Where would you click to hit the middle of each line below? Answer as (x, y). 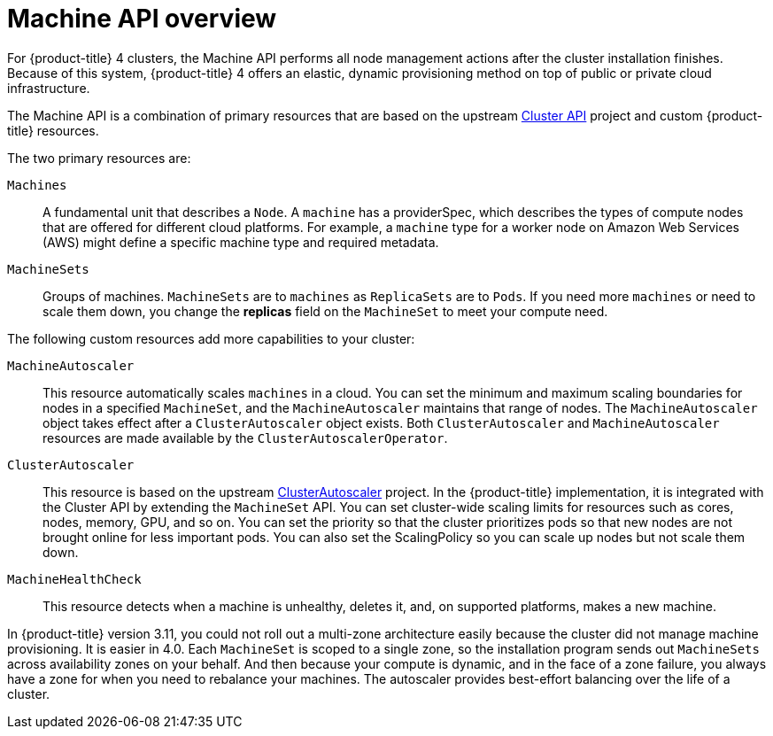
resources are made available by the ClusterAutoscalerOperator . (245, 438)
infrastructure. (49, 88)
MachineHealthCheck (74, 579)
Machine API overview (142, 19)
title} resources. (53, 130)
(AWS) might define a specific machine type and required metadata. (241, 242)
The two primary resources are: (99, 158)
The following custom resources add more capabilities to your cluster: (211, 338)
